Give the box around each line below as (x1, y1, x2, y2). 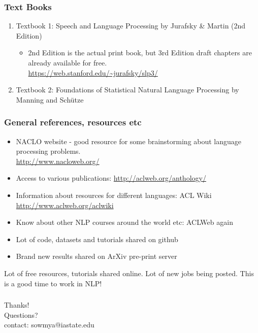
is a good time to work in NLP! (4, 278, 102, 288)
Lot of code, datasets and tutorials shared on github (16, 234, 178, 244)
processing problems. (16, 146, 81, 156)
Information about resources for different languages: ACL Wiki (16, 189, 212, 200)
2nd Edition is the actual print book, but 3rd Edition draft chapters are (28, 47, 252, 58)
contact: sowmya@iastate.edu (4, 319, 94, 330)
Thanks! (4, 299, 29, 310)
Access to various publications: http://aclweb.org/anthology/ (16, 173, 206, 183)
